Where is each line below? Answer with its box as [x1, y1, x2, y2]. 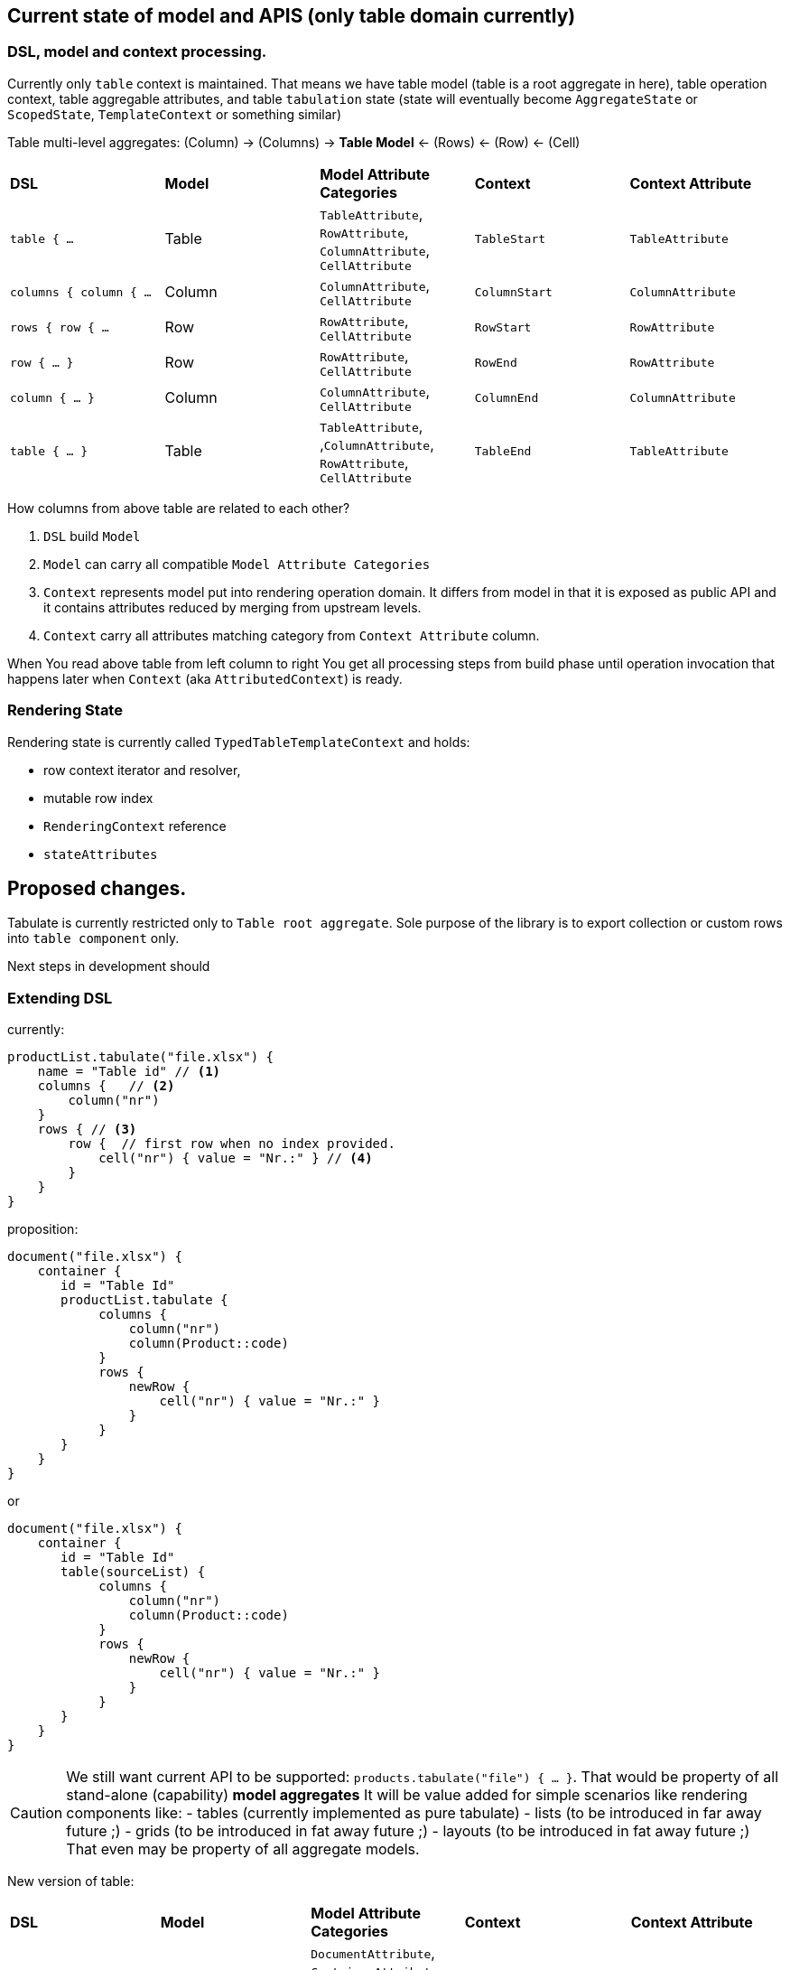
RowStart [474, 320, 532, 334]
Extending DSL [7, 988, 113, 1007]
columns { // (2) [37, 1078, 175, 1094]
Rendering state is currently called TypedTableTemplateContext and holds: [7, 733, 470, 750]
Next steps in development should [7, 958, 210, 975]
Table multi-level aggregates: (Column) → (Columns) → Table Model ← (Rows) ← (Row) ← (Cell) [7, 134, 581, 150]
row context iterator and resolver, [43, 761, 241, 778]
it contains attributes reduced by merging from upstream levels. [43, 599, 422, 615]
